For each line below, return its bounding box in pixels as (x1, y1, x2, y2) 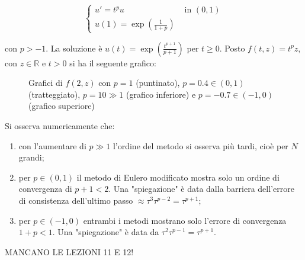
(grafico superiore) (28, 99, 95, 112)
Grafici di (28, 76, 63, 89)
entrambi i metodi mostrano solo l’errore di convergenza (83, 214, 287, 226)
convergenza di (18, 182, 72, 195)
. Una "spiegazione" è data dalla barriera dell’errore (108, 182, 294, 195)
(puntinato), (136, 76, 180, 89)
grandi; (18, 151, 44, 163)
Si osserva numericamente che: (5, 119, 115, 131)
